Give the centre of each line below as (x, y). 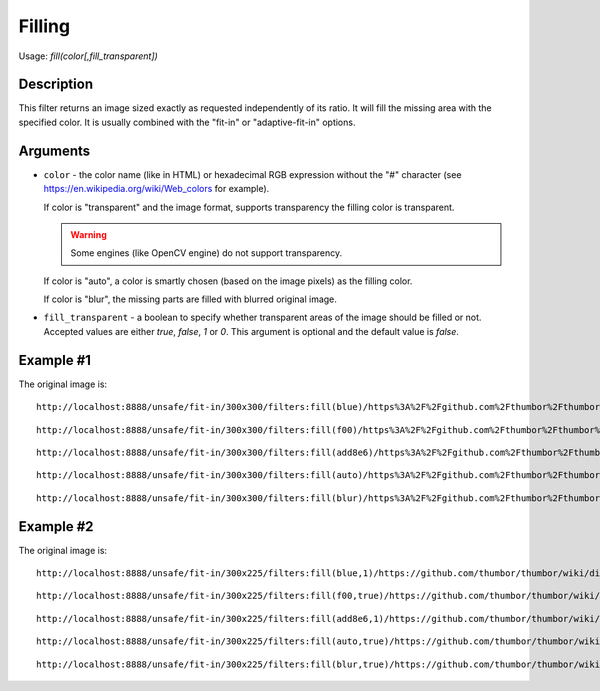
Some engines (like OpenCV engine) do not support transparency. (206, 253)
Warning (88, 234)
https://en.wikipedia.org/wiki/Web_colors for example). (156, 189)
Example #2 (56, 526)
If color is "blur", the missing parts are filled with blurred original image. (190, 299)
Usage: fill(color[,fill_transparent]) (88, 56)
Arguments (54, 150)
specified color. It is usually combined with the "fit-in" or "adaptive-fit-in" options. (187, 122)
